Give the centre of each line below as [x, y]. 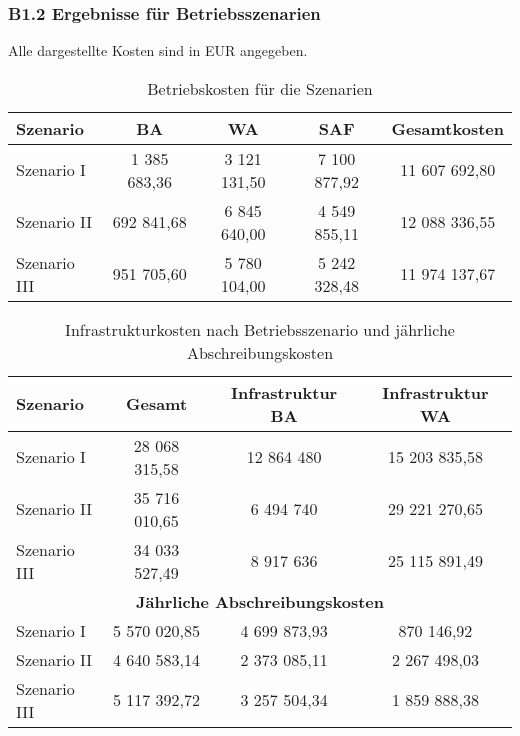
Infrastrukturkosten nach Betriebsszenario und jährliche [260, 329]
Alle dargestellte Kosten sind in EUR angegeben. [158, 50]
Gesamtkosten [447, 128]
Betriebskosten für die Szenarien [260, 88]
